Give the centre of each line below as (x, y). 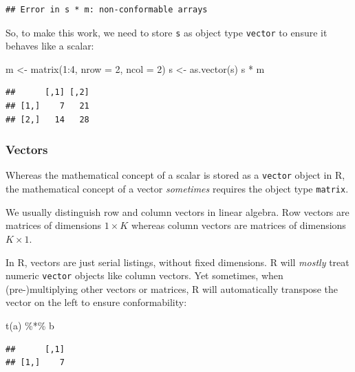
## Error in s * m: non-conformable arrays (107, 10)
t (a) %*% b (30, 325)
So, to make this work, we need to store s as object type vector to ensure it (166, 32)
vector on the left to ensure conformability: (96, 302)
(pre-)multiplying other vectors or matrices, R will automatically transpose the (172, 288)
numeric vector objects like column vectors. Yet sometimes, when (144, 275)
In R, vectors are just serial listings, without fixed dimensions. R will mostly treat (177, 262)
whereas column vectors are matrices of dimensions (238, 225)
